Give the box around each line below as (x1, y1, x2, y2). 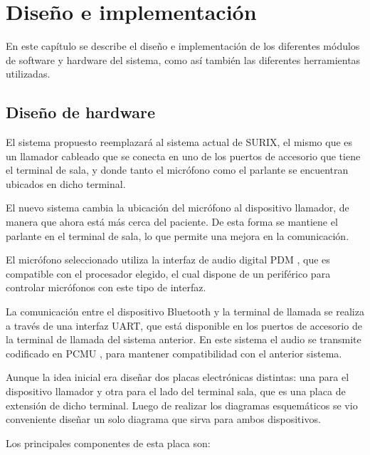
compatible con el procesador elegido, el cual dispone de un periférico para (6, 266, 331, 281)
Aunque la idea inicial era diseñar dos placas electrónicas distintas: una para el (6, 370, 349, 385)
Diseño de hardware (6, 101, 155, 123)
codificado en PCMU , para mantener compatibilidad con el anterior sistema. (6, 345, 342, 360)
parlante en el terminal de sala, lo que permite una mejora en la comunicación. (6, 228, 349, 243)
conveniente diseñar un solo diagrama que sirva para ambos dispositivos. (6, 412, 321, 427)
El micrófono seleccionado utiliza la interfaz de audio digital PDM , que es (6, 252, 330, 267)
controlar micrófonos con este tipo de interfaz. (6, 280, 206, 295)
